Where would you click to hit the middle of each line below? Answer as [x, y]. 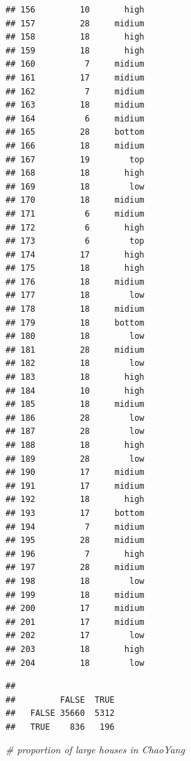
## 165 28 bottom [75, 132]
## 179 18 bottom [75, 323]
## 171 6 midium [75, 214]
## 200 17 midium [75, 609]
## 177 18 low [75, 295]
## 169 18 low [75, 186]
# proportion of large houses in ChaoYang [95, 750]
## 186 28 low [75, 418]
